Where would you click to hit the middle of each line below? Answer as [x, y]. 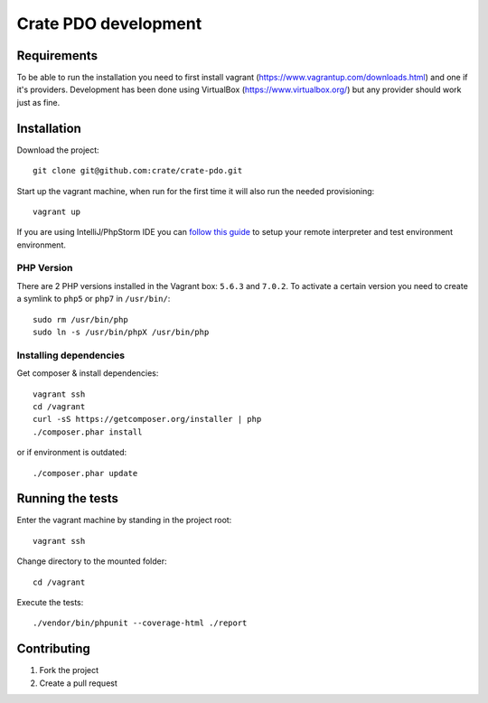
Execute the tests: [50, 602]
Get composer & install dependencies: [88, 373]
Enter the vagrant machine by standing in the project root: [124, 520]
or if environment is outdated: [71, 453]
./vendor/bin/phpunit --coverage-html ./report [140, 623]
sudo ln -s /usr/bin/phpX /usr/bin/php [121, 333]
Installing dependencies [71, 355]
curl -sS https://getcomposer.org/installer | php [147, 419]
